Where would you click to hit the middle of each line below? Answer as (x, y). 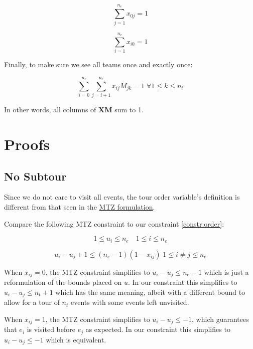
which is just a (226, 272)
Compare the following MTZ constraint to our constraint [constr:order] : (114, 223)
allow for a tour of (32, 302)
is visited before (51, 329)
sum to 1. (129, 110)
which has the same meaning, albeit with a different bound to (150, 292)
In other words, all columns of (50, 110)
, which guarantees (220, 319)
